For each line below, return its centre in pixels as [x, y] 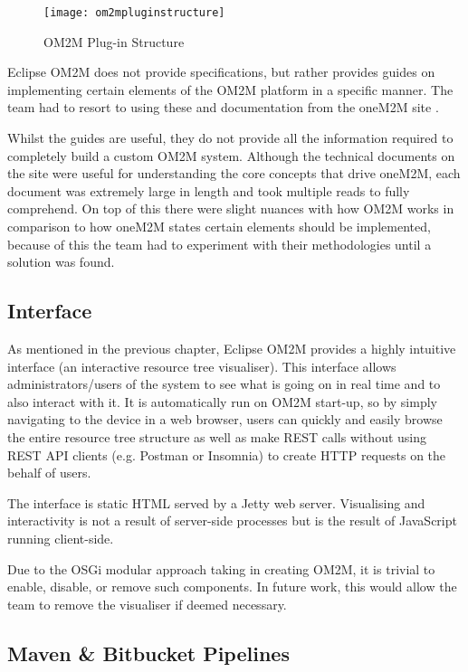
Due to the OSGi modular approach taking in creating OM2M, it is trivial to [221, 568]
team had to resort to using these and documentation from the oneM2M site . [223, 107]
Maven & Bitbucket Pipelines [148, 653]
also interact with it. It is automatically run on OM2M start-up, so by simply [222, 401]
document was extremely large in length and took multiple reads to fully [209, 190]
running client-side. [61, 538]
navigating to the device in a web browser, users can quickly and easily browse [225, 419]
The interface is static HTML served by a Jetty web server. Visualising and [216, 502]
